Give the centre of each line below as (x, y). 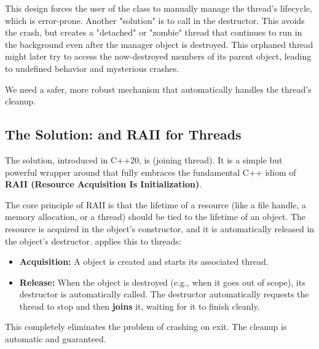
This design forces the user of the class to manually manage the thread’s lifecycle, (159, 8)
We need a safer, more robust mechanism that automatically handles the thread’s (158, 89)
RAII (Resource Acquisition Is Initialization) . (104, 184)
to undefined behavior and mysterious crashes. (92, 68)
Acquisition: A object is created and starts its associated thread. (144, 261)
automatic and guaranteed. (56, 339)
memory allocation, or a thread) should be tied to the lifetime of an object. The (156, 217)
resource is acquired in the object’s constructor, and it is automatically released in (160, 228)
